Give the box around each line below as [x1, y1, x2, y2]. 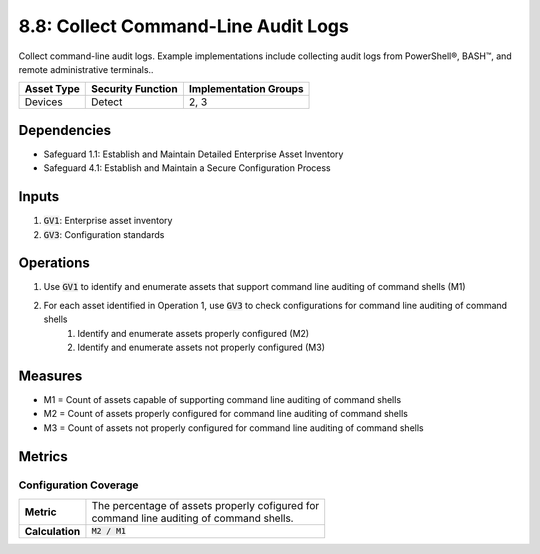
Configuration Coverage [18, 478, 139, 492]
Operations [18, 255, 90, 272]
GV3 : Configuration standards [43, 228, 165, 240]
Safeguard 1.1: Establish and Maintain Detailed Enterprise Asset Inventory [43, 148, 344, 160]
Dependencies [18, 121, 112, 139]
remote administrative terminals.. [18, 63, 154, 75]
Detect [91, 95, 123, 109]
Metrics [18, 448, 69, 465]
